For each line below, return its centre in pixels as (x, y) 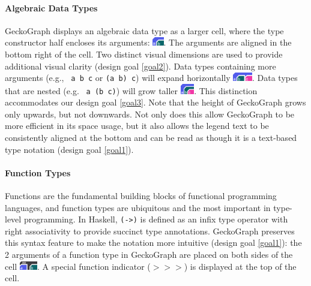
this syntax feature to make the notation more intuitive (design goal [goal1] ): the (153, 243)
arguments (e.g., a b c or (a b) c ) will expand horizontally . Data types (151, 78)
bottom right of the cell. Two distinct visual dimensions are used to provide (144, 54)
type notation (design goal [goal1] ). (69, 149)
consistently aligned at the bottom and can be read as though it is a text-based (151, 138)
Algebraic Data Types (51, 7)
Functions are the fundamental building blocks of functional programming (141, 196)
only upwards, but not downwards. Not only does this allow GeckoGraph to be (150, 114)
